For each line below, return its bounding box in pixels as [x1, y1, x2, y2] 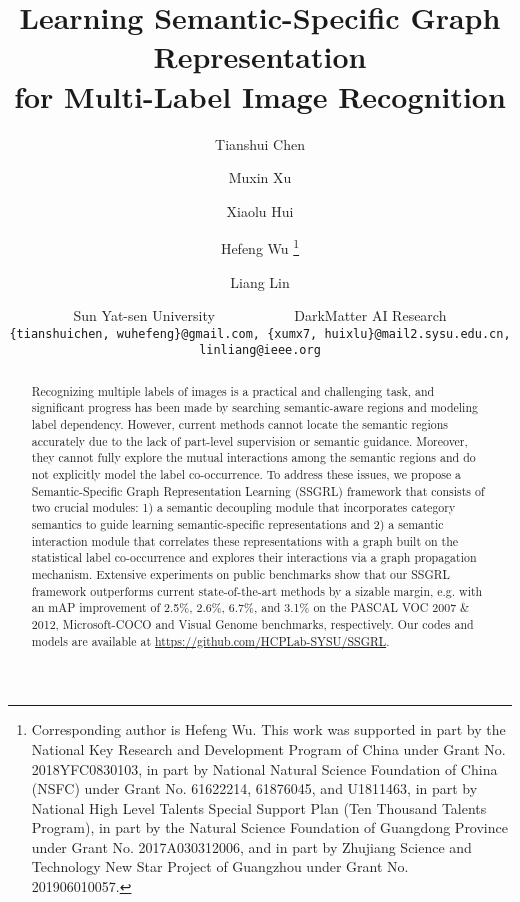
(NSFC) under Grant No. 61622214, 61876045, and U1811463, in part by [31, 778, 478, 799]
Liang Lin [230, 271, 290, 292]
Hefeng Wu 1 [220, 235, 300, 258]
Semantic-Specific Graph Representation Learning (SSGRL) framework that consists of [31, 482, 485, 499]
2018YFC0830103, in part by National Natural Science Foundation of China [31, 758, 498, 779]
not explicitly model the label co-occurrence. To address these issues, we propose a [31, 466, 462, 483]
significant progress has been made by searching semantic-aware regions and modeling [31, 399, 478, 416]
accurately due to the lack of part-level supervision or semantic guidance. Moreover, [31, 432, 468, 449]
